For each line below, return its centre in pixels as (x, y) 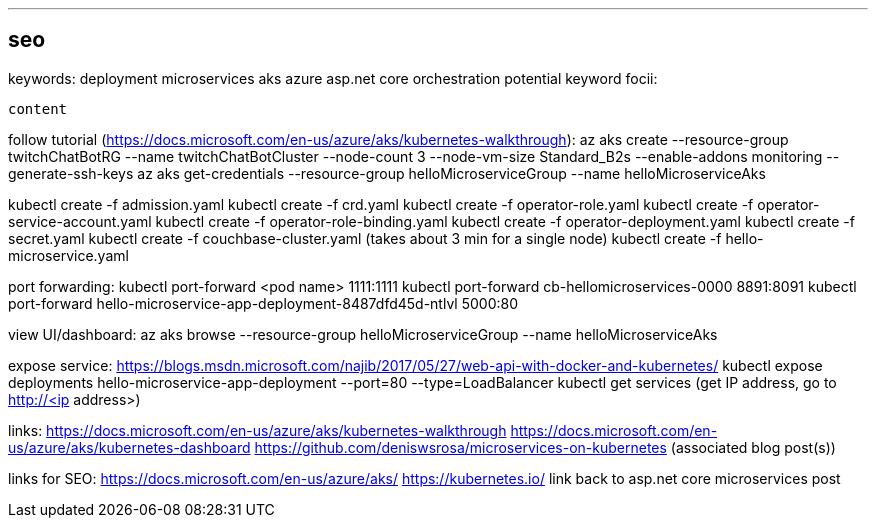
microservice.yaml (68, 255)
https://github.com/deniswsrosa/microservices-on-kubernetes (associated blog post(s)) (545, 447)
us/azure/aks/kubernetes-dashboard (129, 447)
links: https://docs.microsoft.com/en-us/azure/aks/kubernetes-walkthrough (257, 430)
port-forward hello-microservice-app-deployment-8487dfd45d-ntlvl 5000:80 (263, 303)
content (38, 108)
